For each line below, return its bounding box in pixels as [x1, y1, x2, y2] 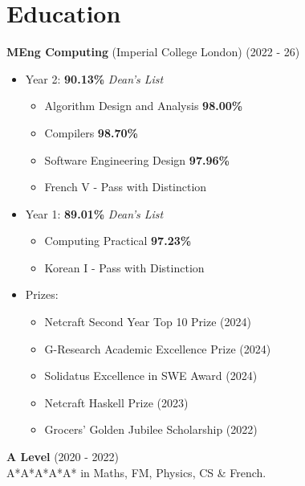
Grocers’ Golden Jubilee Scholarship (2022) [44, 421, 258, 438]
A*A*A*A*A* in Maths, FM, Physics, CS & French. [6, 464, 266, 480]
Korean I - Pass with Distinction [44, 259, 205, 276]
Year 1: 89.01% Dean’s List [25, 205, 164, 222]
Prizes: [25, 286, 59, 303]
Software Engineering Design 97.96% [44, 151, 230, 168]
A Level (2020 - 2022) [6, 448, 120, 465]
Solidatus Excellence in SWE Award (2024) [44, 367, 258, 384]
